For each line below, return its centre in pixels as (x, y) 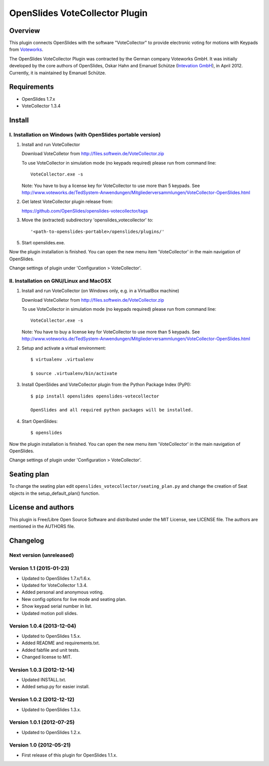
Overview (25, 31)
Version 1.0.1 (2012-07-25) (42, 722)
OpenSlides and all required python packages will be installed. (112, 410)
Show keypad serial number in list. (57, 606)
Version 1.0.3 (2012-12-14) (42, 670)
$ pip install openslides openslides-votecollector (95, 396)
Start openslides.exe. (43, 242)
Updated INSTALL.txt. (44, 680)
